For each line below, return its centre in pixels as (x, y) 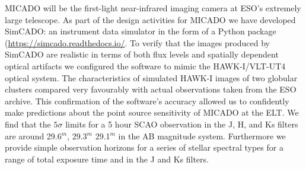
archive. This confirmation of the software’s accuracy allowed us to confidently (147, 101)
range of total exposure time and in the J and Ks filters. (107, 159)
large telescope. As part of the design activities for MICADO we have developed (150, 19)
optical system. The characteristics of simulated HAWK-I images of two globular (151, 77)
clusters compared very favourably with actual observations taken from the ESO (151, 89)
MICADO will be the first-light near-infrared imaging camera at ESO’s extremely (153, 8)
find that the (28, 124)
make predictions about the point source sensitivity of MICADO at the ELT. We (152, 112)
